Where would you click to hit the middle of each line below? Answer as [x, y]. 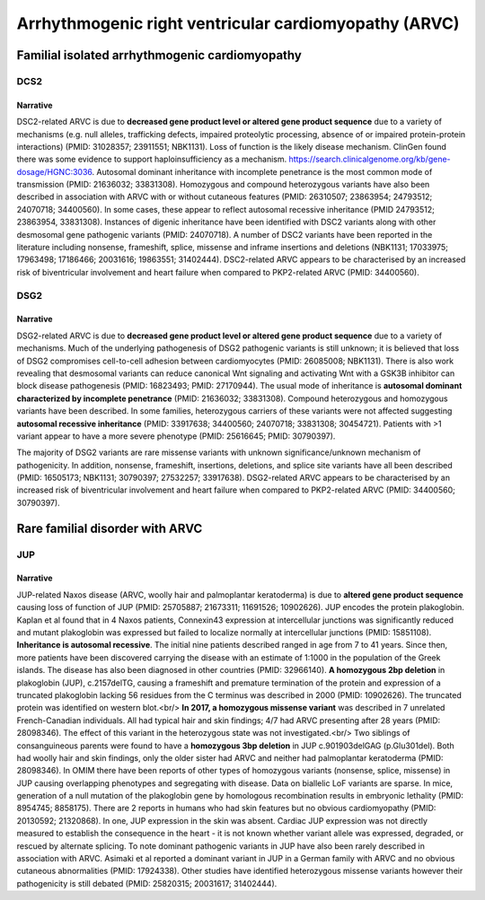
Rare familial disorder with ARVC [110, 528]
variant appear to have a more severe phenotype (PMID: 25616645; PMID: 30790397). [176, 436]
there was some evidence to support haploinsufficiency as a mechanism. [152, 159]
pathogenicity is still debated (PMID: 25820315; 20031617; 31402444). [147, 883]
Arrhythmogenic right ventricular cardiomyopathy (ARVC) [238, 23]
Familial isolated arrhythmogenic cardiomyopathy [159, 55]
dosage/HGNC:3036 [55, 171]
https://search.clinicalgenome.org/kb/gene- [370, 159]
